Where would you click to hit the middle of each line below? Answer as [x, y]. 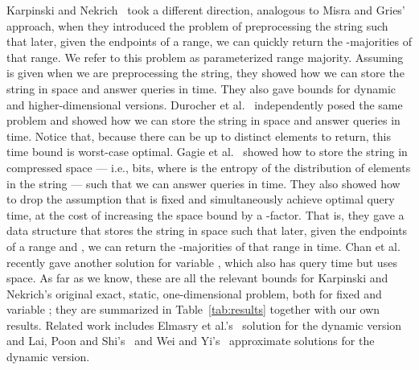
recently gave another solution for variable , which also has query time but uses [202, 262]
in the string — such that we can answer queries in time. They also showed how [203, 183]
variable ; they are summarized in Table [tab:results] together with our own [193, 309]
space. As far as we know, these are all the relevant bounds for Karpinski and [197, 278]
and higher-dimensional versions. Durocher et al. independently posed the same [205, 104]
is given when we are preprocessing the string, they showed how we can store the [205, 73]
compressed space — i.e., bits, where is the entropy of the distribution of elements [209, 167]
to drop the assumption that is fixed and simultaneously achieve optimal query [201, 199]
